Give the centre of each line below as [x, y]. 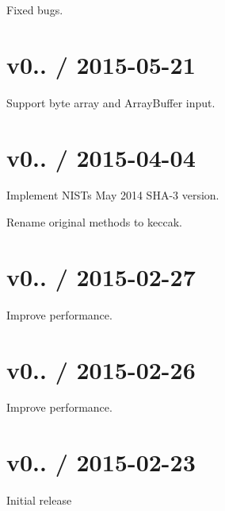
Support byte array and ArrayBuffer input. [111, 102]
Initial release [39, 500]
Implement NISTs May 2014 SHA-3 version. [113, 195]
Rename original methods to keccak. [94, 222]
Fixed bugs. [35, 10]
